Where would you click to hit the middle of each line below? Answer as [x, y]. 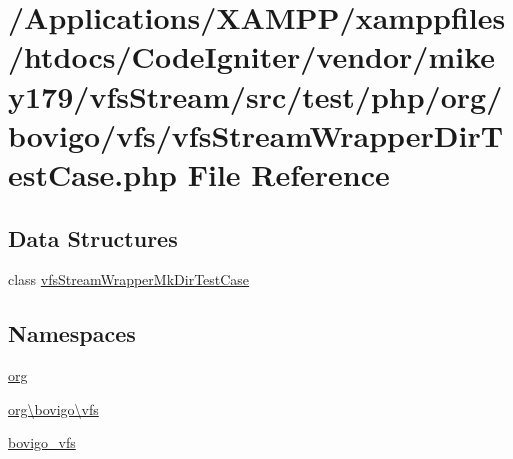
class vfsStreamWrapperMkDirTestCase [129, 279]
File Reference [288, 173]
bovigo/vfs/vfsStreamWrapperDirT [256, 134]
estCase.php [92, 173]
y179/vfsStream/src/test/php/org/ [255, 95]
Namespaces [72, 333]
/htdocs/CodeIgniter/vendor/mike [252, 56]
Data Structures [93, 237]
